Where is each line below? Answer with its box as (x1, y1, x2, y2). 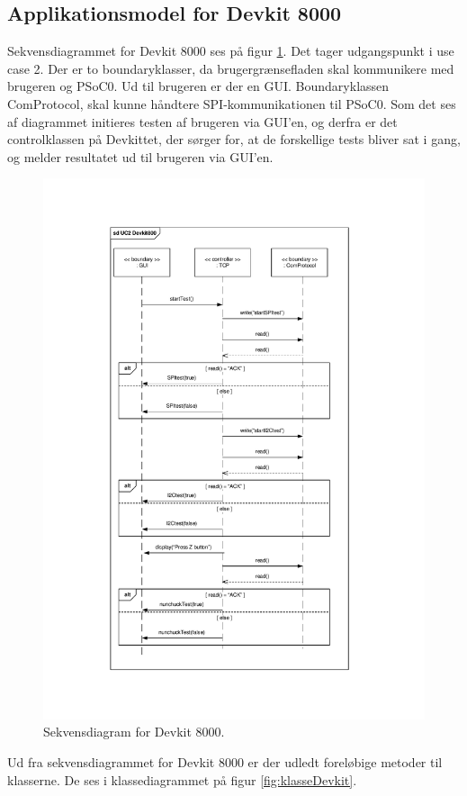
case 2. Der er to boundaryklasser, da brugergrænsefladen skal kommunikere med (7, 59, 454, 77)
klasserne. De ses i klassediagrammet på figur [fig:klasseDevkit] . (7, 770, 357, 789)
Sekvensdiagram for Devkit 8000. (43, 722, 225, 741)
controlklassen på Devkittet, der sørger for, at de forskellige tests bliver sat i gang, (7, 130, 461, 149)
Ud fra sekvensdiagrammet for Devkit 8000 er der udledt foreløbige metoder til (7, 753, 443, 772)
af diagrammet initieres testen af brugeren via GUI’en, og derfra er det (7, 112, 398, 131)
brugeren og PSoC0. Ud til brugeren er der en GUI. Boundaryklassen (7, 77, 390, 95)
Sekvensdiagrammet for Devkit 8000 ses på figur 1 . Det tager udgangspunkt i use (7, 41, 454, 60)
